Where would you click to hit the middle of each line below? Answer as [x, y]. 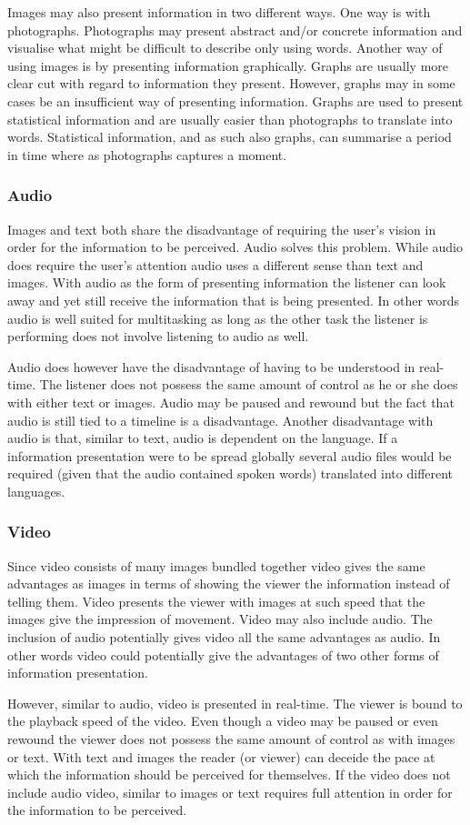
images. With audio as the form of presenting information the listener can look [227, 282]
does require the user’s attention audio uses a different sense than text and [215, 264]
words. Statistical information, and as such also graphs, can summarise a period [230, 137]
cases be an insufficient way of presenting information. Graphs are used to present [235, 101]
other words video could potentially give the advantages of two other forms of [223, 654]
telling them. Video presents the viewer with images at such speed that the [216, 601]
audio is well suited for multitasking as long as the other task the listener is [218, 318]
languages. [36, 491]
